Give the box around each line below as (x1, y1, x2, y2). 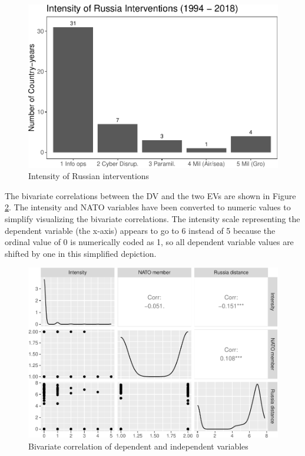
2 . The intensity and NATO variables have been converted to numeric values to (5, 201, 291, 213)
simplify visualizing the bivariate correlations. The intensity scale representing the (5, 212, 300, 224)
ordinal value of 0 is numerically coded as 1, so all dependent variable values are (5, 236, 294, 248)
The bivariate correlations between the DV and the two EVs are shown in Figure (5, 189, 296, 201)
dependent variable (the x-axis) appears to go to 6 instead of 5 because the (5, 224, 276, 236)
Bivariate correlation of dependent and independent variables (28, 440, 248, 452)
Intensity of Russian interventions (28, 170, 150, 182)
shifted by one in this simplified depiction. (5, 247, 157, 259)
